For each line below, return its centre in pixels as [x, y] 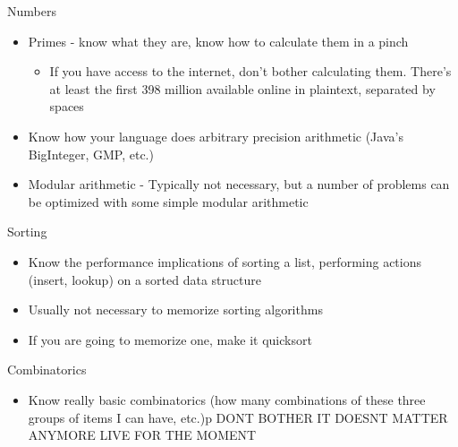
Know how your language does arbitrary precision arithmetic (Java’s [216, 136]
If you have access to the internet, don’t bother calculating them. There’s [250, 71]
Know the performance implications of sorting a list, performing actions [225, 261]
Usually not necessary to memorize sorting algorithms [175, 309]
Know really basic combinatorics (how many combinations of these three [227, 399]
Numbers [32, 11]
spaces [67, 106]
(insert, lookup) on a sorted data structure [144, 279]
